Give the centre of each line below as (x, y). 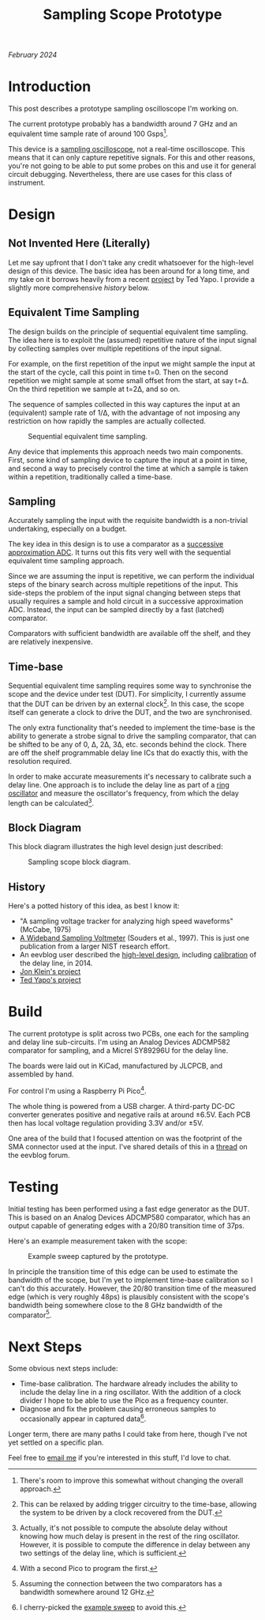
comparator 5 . (30, 1314)
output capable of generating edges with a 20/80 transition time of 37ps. (126, 1225)
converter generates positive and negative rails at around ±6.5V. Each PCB (129, 1114)
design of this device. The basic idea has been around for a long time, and (129, 271)
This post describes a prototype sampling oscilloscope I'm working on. (123, 109)
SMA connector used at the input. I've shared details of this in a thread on (128, 1146)
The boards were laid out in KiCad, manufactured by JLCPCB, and (116, 1066)
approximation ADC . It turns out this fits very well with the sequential (119, 553)
